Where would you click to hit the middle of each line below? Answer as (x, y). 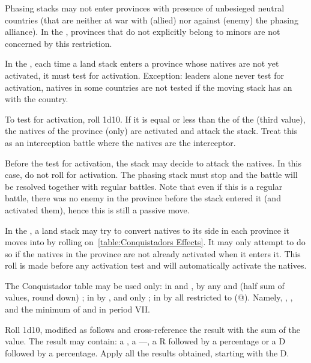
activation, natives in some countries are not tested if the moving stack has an (149, 87)
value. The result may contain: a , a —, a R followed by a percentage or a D (145, 341)
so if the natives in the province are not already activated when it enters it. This (153, 253)
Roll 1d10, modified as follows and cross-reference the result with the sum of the (152, 329)
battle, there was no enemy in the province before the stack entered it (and (143, 198)
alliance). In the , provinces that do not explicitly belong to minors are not (143, 32)
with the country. (37, 99)
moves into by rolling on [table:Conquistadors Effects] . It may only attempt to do (155, 242)
